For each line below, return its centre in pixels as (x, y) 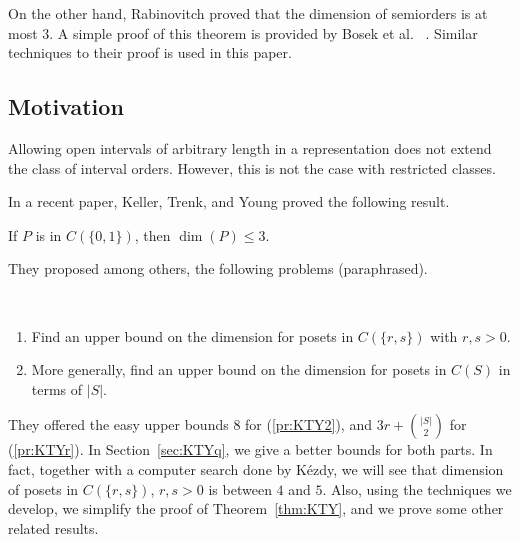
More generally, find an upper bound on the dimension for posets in (239, 369)
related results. (53, 527)
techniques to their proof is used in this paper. (150, 52)
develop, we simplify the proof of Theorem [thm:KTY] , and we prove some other (256, 508)
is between (240, 488)
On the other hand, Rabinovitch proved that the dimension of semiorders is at (248, 13)
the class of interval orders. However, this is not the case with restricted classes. (252, 167)
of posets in (43, 488)
